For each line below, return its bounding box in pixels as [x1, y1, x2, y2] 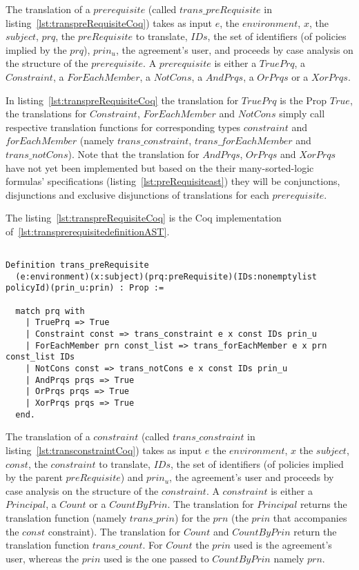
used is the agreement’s [233, 538, 332, 552]
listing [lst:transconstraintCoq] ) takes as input [6, 442, 202, 457]
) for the [174, 510, 210, 524]
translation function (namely [6, 510, 127, 524]
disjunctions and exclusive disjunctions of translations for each [6, 187, 269, 202]
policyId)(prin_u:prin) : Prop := [6, 283, 164, 293]
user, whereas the [6, 551, 79, 565]
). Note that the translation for [68, 146, 200, 161]
